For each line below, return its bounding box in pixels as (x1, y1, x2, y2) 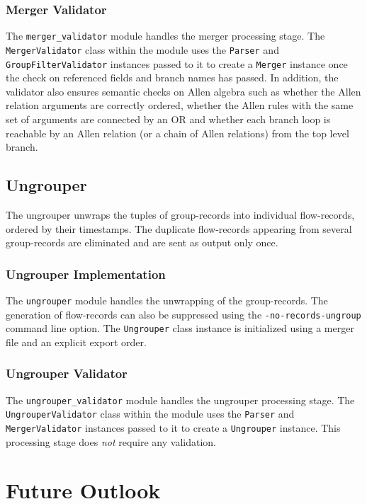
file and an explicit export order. (6, 334, 147, 349)
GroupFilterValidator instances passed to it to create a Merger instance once (6, 56, 348, 71)
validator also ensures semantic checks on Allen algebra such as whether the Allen (6, 84, 361, 98)
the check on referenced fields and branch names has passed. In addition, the (6, 70, 339, 85)
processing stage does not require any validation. (6, 434, 216, 449)
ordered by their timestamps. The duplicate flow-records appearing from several (6, 221, 352, 236)
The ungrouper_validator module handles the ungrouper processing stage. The (6, 392, 355, 407)
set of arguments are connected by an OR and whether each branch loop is (6, 111, 331, 126)
